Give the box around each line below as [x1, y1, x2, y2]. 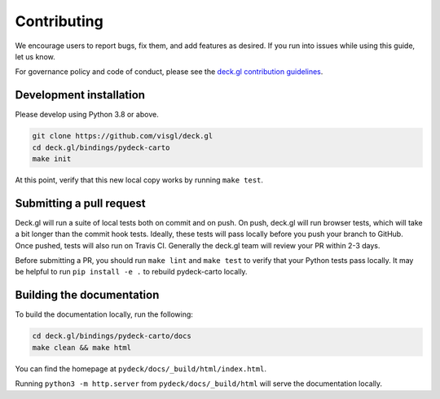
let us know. [15, 51, 56, 61]
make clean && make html [32, 343, 132, 352]
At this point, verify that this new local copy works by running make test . [15, 175, 264, 185]
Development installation [15, 88, 146, 102]
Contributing [15, 12, 103, 30]
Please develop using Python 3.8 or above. [15, 110, 159, 120]
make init [32, 155, 72, 163]
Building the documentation [15, 288, 160, 302]
